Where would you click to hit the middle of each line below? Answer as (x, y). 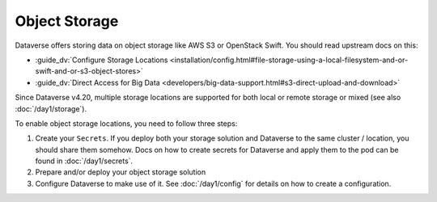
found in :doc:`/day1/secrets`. (84, 161)
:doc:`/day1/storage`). (51, 108)
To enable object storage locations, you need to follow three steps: (126, 123)
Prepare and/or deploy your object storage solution (121, 172)
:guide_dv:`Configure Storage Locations (102, 60)
